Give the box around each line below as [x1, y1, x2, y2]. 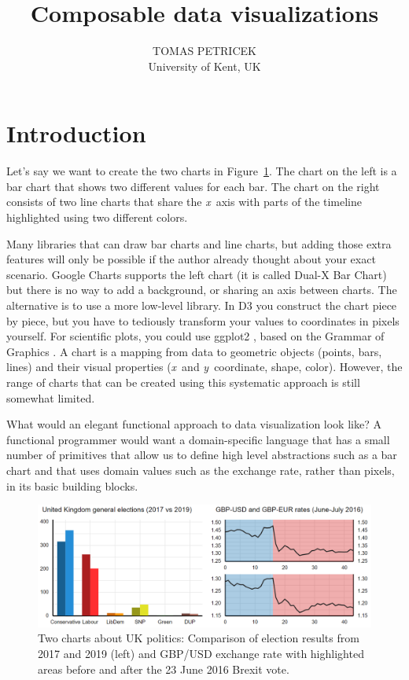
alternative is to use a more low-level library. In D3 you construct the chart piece [6, 297, 397, 313]
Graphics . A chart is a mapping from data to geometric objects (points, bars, [6, 343, 382, 359]
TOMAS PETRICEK [153, 42, 256, 59]
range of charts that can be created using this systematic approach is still [6, 373, 360, 390]
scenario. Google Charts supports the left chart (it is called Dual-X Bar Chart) [6, 266, 387, 282]
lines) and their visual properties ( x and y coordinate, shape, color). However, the [6, 358, 403, 375]
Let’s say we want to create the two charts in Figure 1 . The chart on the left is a [6, 163, 397, 179]
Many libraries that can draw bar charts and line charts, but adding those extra [6, 235, 392, 252]
